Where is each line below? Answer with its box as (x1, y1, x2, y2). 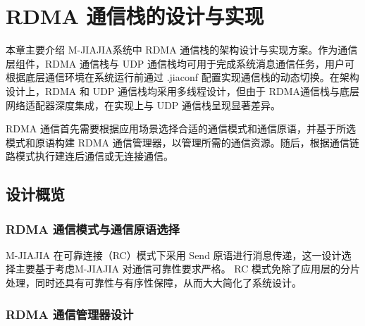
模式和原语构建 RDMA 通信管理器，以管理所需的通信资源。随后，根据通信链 (6, 134, 359, 149)
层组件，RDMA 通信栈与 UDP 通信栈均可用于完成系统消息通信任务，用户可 (6, 56, 355, 70)
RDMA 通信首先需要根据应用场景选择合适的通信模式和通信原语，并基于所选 (6, 121, 356, 136)
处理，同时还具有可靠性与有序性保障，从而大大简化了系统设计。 (6, 275, 302, 290)
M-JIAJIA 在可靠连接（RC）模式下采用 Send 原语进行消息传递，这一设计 (6, 247, 342, 262)
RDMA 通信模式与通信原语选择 (6, 220, 180, 237)
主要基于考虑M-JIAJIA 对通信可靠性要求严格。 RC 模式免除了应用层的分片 (15, 261, 361, 276)
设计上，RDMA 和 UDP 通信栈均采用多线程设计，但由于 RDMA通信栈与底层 (6, 83, 360, 98)
